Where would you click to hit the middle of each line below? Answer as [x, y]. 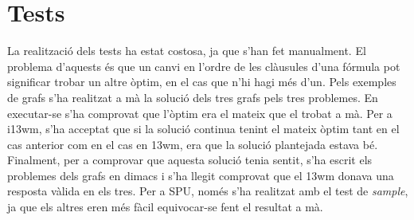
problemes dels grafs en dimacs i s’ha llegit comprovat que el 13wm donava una [201, 175]
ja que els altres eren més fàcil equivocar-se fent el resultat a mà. [165, 207]
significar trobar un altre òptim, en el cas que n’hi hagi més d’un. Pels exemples [202, 82]
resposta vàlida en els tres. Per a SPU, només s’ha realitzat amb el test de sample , [208, 191]
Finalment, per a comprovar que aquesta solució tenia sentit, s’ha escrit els [190, 160]
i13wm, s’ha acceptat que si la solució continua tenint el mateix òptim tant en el [203, 129]
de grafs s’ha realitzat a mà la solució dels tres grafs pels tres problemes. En [193, 97]
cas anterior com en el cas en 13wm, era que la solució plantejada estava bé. [193, 144]
